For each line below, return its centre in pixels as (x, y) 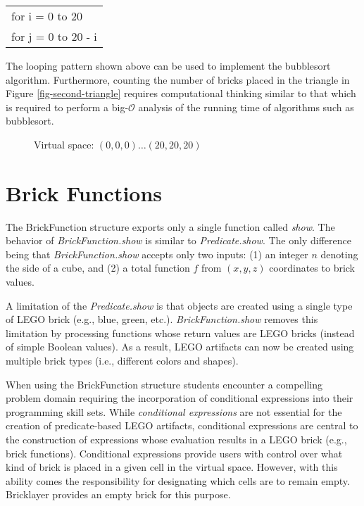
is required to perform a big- (67, 107)
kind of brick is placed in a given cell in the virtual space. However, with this (172, 467)
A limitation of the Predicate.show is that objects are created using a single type (179, 305)
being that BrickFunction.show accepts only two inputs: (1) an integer (157, 254)
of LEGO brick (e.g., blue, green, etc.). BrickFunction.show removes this (162, 319)
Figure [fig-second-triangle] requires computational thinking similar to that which (181, 93)
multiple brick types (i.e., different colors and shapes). (122, 361)
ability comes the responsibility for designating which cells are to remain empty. (178, 480)
